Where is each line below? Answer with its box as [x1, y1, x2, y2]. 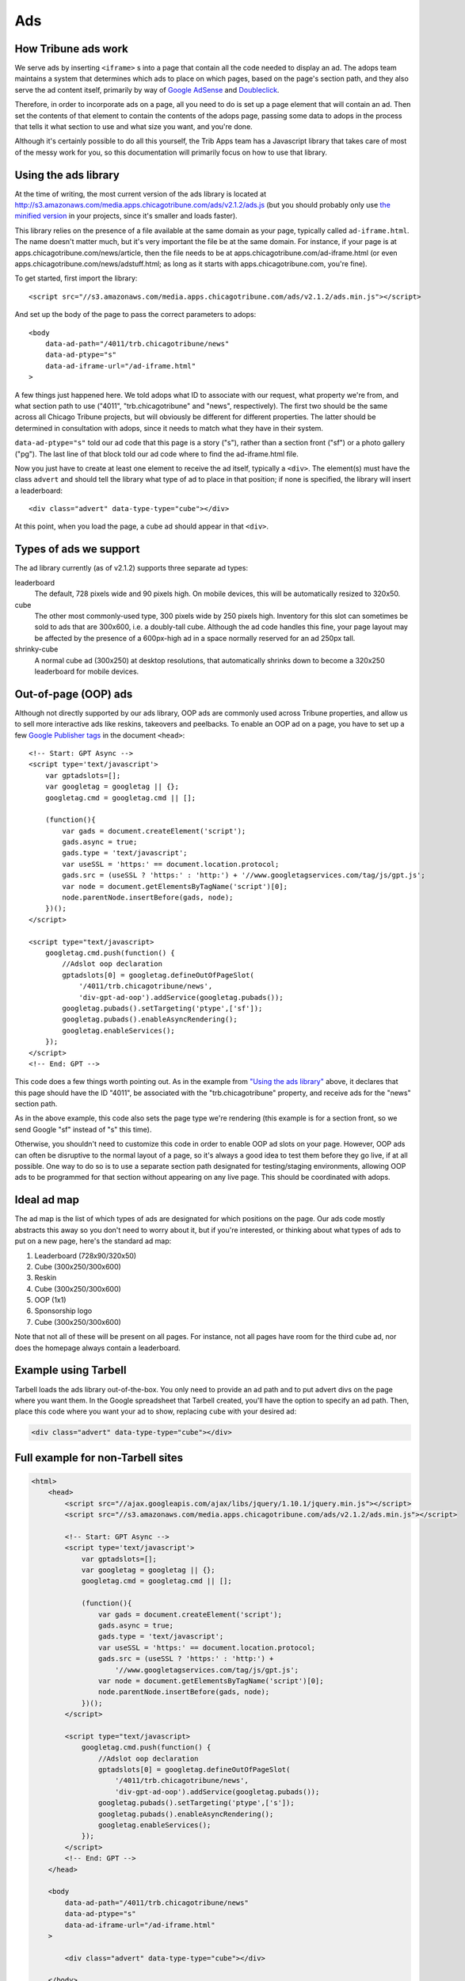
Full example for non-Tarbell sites [14, 1451, 184, 1464]
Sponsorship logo [34, 1306, 93, 1315]
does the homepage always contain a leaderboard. [14, 1343, 181, 1353]
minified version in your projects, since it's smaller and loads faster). [14, 211, 238, 221]
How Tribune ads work [14, 42, 128, 55]
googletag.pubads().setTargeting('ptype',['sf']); [62, 1003, 263, 1013]
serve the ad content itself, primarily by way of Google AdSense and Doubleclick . [14, 85, 280, 94]
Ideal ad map [14, 1193, 79, 1207]
